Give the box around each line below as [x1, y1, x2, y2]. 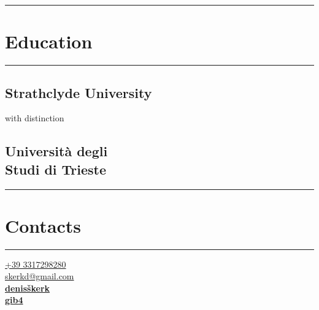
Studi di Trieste [5, 159, 107, 178]
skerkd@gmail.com [5, 270, 74, 282]
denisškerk [5, 281, 50, 294]
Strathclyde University [5, 83, 152, 102]
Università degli [5, 142, 108, 161]
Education [5, 29, 93, 54]
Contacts [5, 213, 82, 238]
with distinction [5, 112, 64, 124]
